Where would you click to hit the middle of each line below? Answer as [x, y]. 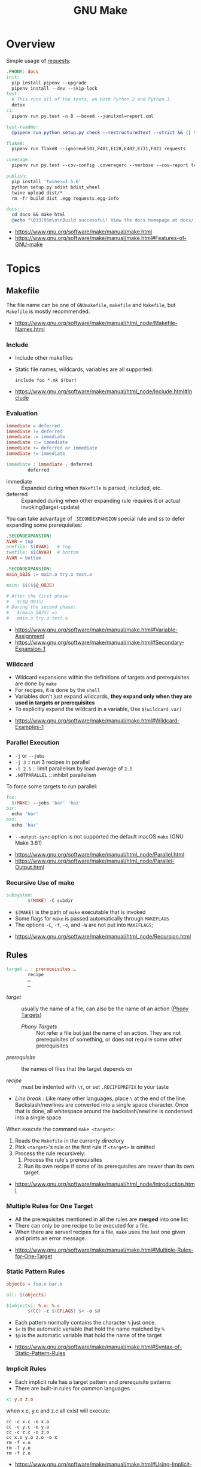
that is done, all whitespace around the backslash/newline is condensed [103, 1111]
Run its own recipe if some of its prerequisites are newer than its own [109, 1166]
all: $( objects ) [26, 1295]
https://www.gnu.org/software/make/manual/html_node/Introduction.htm [105, 1184]
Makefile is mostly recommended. [48, 311]
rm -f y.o [19, 1448]
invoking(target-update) [51, 507]
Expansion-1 [30, 649]
